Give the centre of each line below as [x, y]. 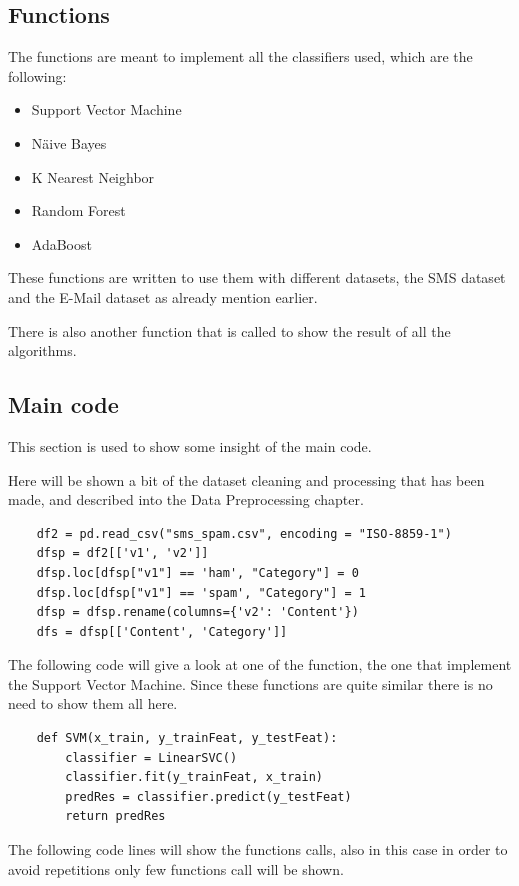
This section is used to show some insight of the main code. [190, 445]
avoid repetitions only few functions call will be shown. [176, 868]
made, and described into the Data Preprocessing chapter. [186, 499]
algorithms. [42, 350]
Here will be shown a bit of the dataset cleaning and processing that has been [246, 479]
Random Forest [78, 210]
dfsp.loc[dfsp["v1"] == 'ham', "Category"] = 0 [197, 572]
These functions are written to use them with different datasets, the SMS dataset [257, 277]
